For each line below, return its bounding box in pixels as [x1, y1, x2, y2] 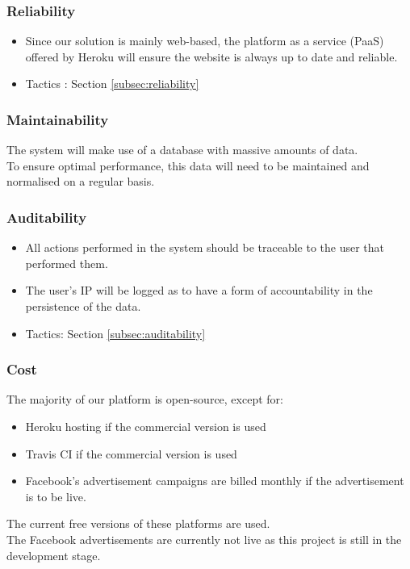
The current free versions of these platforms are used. [6, 515, 270, 532]
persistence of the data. [25, 298, 141, 314]
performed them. [25, 254, 108, 271]
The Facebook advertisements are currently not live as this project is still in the [6, 530, 402, 547]
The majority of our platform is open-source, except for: [6, 391, 283, 408]
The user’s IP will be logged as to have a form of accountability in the [25, 282, 373, 299]
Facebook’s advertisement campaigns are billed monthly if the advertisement [25, 472, 404, 489]
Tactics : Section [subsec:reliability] [25, 75, 199, 92]
